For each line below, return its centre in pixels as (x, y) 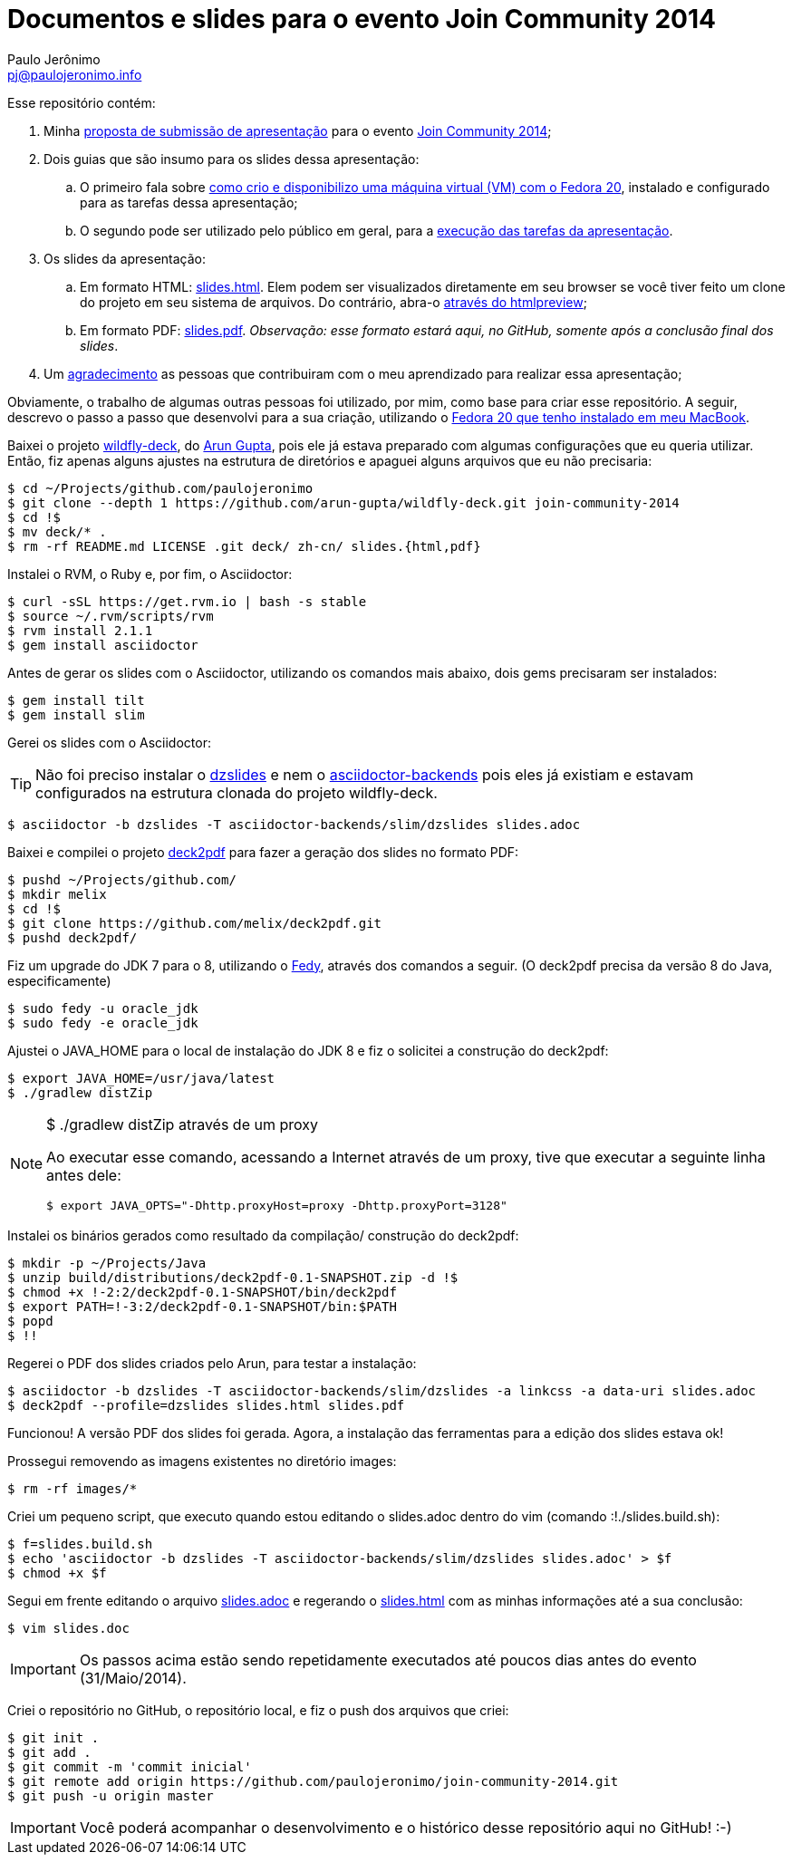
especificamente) (59, 980)
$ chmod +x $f (57, 1573)
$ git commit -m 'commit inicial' (130, 1766)
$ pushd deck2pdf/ (72, 937)
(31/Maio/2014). (133, 1678)
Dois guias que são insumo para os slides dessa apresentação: (232, 159)
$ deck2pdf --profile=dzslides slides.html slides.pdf (206, 1405)
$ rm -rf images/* (72, 1488)
